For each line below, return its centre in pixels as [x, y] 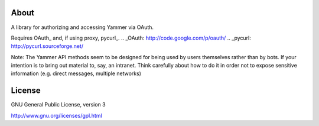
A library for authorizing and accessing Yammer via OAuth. [82, 27]
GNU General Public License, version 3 [58, 105]
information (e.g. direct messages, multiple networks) [76, 73]
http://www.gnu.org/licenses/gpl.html [57, 115]
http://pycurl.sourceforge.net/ [47, 46]
